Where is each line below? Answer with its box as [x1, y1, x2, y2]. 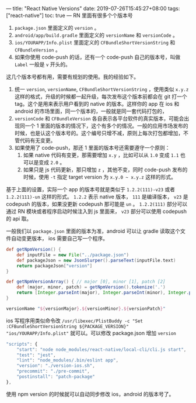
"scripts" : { [6, 341, 38, 347]
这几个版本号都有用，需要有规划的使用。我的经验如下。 [6, 73, 139, 80]
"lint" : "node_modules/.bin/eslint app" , [16, 357, 118, 363]
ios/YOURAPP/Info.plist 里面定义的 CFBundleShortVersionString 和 [14, 39, 176, 46]
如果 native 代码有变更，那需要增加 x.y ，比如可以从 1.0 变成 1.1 [23, 151, 179, 159]
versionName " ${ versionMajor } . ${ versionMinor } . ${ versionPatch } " [6, 305, 166, 312]
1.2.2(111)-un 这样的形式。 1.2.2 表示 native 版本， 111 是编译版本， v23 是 [6, 193, 188, 200]
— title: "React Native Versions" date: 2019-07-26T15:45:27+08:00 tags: [6, 5, 180, 12]
